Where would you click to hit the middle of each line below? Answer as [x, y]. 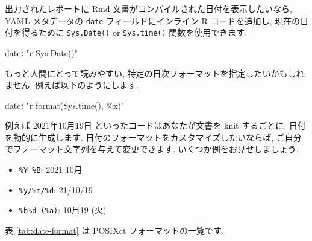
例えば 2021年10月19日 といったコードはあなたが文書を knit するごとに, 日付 [155, 125]
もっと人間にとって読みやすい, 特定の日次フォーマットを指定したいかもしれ [155, 73]
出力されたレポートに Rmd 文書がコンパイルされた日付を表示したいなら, [148, 8]
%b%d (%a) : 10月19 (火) [63, 210]
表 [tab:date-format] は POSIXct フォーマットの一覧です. [114, 230]
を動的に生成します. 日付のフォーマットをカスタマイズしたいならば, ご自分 [153, 137]
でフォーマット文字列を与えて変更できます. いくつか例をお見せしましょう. [152, 149]
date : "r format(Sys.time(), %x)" [65, 105]
